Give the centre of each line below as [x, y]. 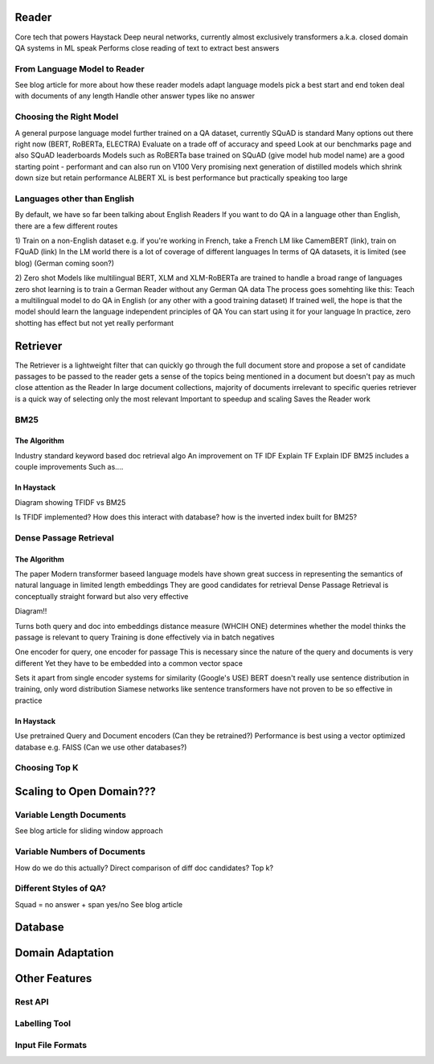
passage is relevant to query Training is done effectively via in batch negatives [145, 637]
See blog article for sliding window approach [89, 831]
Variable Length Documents [70, 815]
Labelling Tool [43, 1024]
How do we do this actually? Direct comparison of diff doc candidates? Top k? [144, 868]
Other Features [53, 978]
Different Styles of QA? [60, 889]
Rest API [32, 1002]
